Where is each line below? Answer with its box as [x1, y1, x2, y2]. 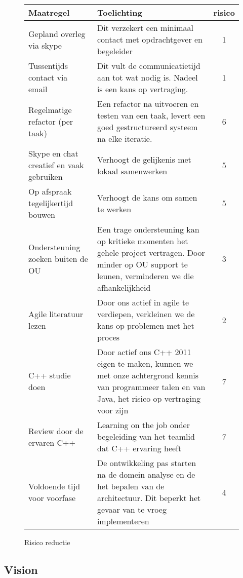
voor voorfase [28, 492, 76, 504]
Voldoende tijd [28, 480, 80, 492]
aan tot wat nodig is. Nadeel [97, 71, 198, 83]
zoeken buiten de [28, 252, 88, 264]
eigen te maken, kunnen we [97, 358, 193, 369]
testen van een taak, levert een [97, 109, 206, 121]
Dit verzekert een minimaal [97, 22, 193, 33]
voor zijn [97, 404, 129, 416]
